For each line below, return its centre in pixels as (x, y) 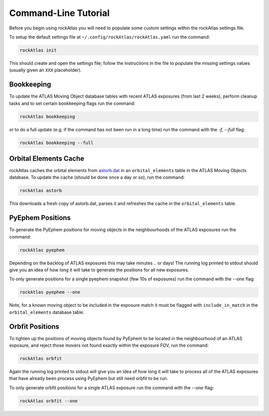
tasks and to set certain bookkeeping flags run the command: (72, 103)
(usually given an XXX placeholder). (46, 70)
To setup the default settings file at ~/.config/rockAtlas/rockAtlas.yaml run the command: (110, 37)
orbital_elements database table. (47, 312)
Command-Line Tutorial (59, 13)
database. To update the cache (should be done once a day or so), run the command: (97, 178)
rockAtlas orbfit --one (49, 401)
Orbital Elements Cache (47, 158)
